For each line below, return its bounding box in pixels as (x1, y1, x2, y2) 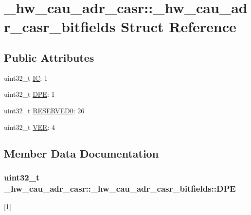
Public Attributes (4, 50, 94, 65)
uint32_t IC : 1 (4, 72, 48, 83)
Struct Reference (121, 17, 236, 36)
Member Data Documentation (4, 145, 159, 161)
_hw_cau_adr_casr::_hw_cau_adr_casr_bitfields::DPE (4, 182, 236, 194)
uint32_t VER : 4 (4, 122, 55, 132)
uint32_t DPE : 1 (4, 89, 55, 99)
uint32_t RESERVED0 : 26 (4, 105, 85, 115)
